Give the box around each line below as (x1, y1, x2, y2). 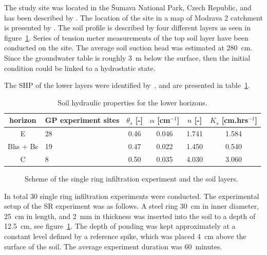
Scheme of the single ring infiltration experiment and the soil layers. (25, 173, 238, 184)
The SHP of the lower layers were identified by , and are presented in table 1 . (4, 80, 250, 90)
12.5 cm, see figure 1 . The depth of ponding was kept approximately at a (4, 221, 236, 231)
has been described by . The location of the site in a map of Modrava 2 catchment (4, 12, 263, 23)
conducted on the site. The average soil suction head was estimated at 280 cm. (4, 42, 253, 53)
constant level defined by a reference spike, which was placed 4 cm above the (4, 230, 246, 241)
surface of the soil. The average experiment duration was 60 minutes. (4, 241, 222, 251)
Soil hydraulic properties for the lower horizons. (58, 97, 207, 107)
